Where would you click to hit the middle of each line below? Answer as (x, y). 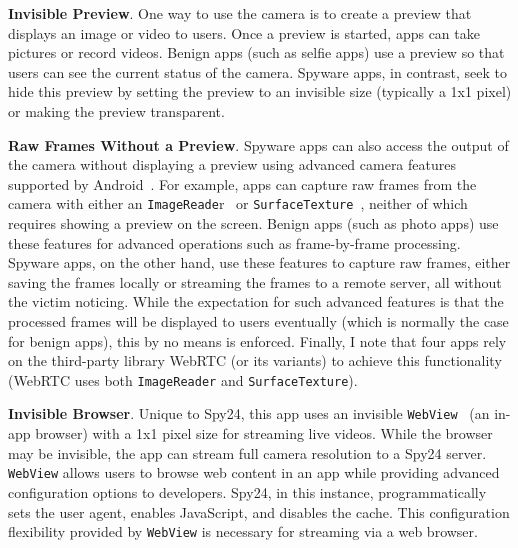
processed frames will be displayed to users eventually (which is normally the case (258, 320)
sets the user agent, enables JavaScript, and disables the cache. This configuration (259, 511)
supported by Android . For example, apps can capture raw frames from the (242, 183)
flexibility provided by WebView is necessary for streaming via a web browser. (243, 531)
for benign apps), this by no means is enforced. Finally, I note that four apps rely (257, 340)
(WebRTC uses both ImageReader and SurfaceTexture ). (183, 379)
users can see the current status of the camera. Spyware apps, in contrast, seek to (257, 71)
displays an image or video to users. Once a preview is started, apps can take (244, 32)
